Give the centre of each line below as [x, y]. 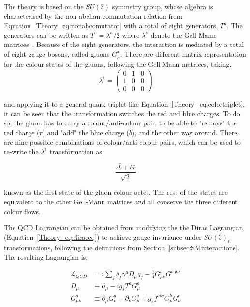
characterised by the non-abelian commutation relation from [93, 16]
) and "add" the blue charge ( [86, 132]
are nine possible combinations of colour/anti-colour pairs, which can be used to [122, 142]
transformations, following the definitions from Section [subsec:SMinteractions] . [122, 247]
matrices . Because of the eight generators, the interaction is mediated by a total [124, 44]
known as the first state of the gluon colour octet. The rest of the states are [116, 192]
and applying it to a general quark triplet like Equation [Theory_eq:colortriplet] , [124, 104]
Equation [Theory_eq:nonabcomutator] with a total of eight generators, [111, 25]
